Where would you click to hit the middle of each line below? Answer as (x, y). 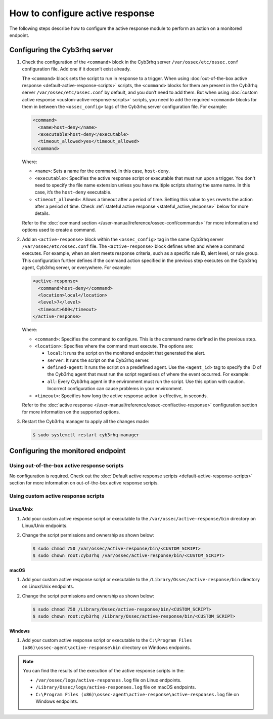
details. (42, 213)
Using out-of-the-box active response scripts (66, 466)
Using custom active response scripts (57, 496)
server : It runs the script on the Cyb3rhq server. (98, 360)
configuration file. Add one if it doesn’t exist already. (76, 69)
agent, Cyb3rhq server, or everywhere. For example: (77, 268)
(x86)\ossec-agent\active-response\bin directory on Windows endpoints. (107, 647)
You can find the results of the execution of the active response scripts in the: (104, 671)
